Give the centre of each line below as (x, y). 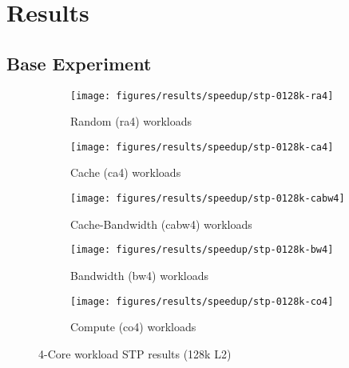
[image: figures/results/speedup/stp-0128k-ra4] (202, 96)
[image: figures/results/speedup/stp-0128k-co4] (202, 301)
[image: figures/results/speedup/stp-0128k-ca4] (202, 147)
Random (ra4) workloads (131, 121)
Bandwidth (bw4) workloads (139, 275)
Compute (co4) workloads (133, 327)
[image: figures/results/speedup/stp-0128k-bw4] (202, 250)
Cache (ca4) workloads (126, 172)
